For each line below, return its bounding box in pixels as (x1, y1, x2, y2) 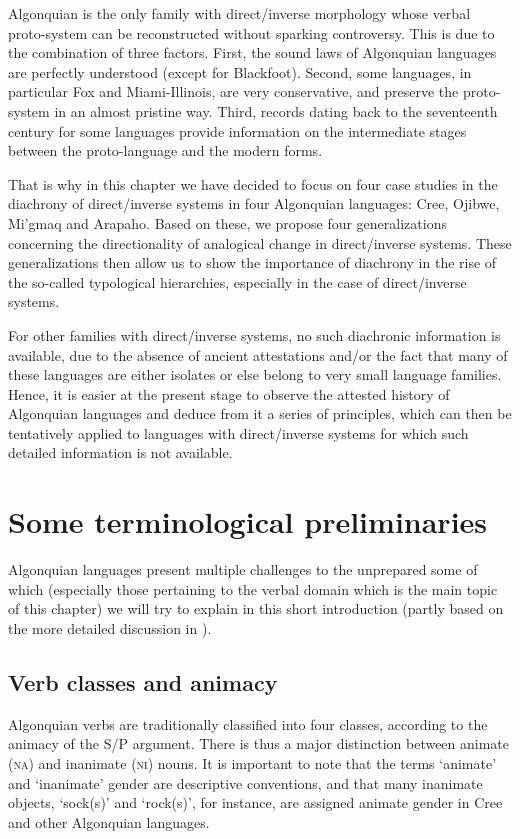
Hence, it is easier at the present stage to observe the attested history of (8, 383, 450, 404)
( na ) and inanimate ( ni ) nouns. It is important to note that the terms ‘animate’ (8, 752, 497, 773)
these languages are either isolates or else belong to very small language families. (8, 364, 502, 385)
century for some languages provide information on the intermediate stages (8, 120, 467, 141)
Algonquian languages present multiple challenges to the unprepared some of (8, 559, 478, 580)
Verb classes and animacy (8, 666, 278, 697)
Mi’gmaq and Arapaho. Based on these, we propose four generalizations (8, 212, 447, 233)
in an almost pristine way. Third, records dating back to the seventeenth (54, 100, 498, 121)
